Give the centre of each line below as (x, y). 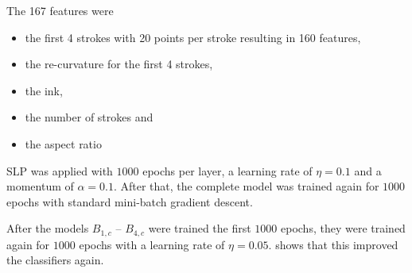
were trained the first (200, 228)
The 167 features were (60, 10)
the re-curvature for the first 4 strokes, (119, 64)
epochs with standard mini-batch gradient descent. (130, 201)
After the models (48, 228)
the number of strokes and (89, 117)
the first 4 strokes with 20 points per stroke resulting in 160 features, (193, 37)
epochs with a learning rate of (152, 244)
